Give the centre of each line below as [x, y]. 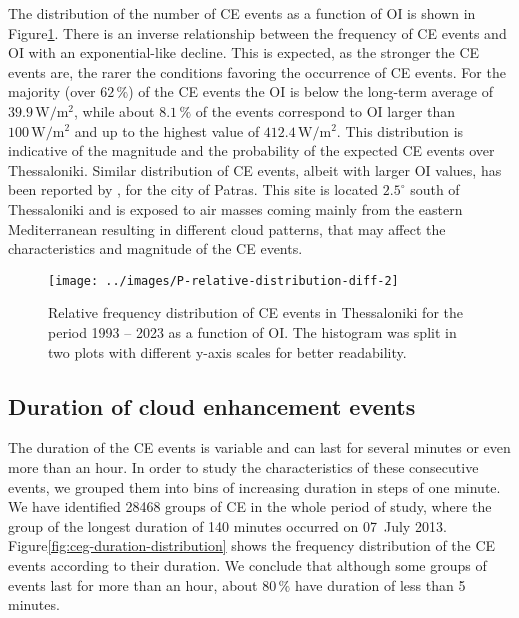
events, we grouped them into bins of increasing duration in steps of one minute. [254, 486]
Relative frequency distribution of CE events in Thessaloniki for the [256, 312]
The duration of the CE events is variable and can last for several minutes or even [259, 447]
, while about [114, 110]
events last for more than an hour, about [133, 584]
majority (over [52, 91]
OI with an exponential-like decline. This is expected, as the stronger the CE [244, 52]
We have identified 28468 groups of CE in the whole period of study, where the [250, 506]
